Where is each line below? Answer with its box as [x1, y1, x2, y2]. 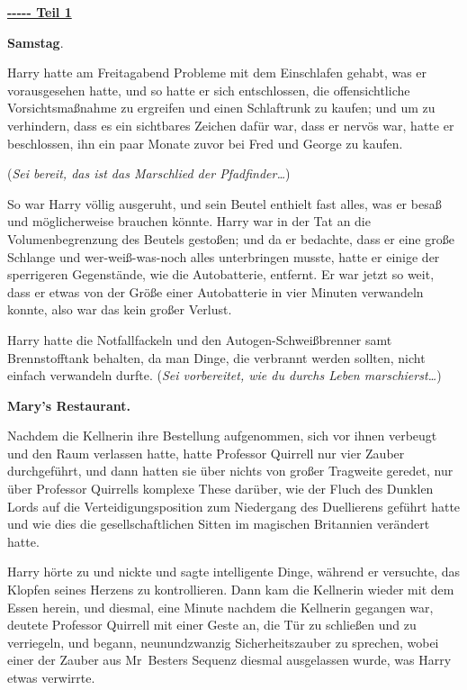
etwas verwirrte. [7, 668, 95, 686]
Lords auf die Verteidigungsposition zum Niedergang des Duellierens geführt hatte [7, 496, 461, 515]
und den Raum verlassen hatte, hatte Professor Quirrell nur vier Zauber [7, 443, 405, 462]
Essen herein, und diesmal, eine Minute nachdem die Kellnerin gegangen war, [7, 597, 434, 616]
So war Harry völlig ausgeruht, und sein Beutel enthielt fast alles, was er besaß [7, 194, 442, 213]
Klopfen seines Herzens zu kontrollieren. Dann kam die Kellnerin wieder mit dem [7, 580, 454, 599]
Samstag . [7, 32, 64, 51]
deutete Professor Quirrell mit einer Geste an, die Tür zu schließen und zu [7, 615, 417, 634]
